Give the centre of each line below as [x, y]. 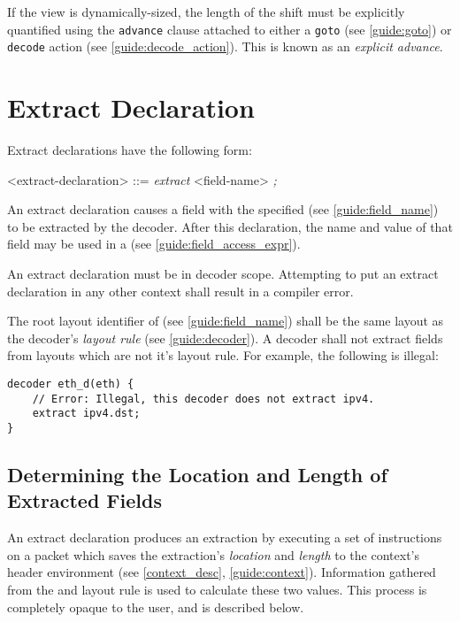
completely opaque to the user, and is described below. [156, 607]
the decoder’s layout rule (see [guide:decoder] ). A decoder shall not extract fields [225, 338]
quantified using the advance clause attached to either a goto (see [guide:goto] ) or [230, 29]
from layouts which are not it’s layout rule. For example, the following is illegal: [223, 355]
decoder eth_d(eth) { [71, 384]
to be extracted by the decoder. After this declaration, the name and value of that [230, 226]
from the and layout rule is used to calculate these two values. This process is [217, 589]
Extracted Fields [84, 500]
